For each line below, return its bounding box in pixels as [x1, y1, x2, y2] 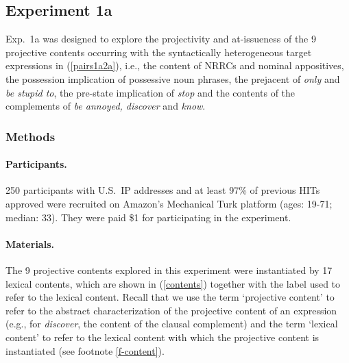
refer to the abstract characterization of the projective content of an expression [5, 303, 337, 317]
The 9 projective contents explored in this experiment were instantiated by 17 [5, 262, 333, 277]
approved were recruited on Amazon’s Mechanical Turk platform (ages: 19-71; [5, 197, 333, 210]
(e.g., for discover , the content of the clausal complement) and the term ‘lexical [5, 316, 338, 331]
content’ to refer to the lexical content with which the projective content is [5, 329, 320, 344]
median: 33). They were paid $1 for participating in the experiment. [5, 210, 291, 224]
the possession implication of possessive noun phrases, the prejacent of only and [5, 71, 340, 86]
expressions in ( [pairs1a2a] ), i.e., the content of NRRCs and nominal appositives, [5, 58, 344, 73]
